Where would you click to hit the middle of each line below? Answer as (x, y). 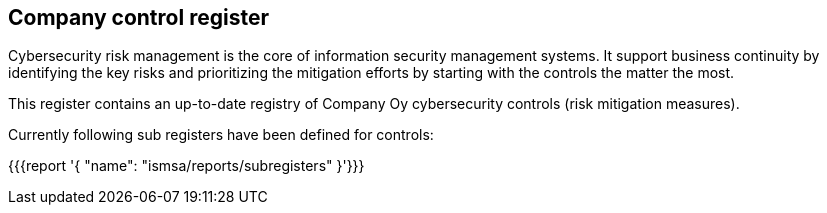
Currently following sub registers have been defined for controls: (221, 135)
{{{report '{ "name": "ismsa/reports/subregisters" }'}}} (186, 166)
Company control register (138, 17)
